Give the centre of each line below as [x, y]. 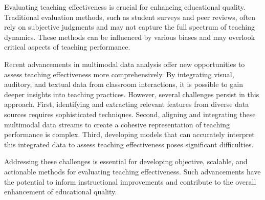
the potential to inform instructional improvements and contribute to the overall [130, 181]
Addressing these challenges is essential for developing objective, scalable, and [126, 161]
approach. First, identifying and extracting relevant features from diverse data [127, 104]
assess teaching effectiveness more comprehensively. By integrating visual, [119, 74]
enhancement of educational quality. [61, 192]
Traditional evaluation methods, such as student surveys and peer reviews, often [130, 17]
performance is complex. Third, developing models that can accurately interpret [129, 134]
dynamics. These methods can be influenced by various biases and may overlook [130, 37]
